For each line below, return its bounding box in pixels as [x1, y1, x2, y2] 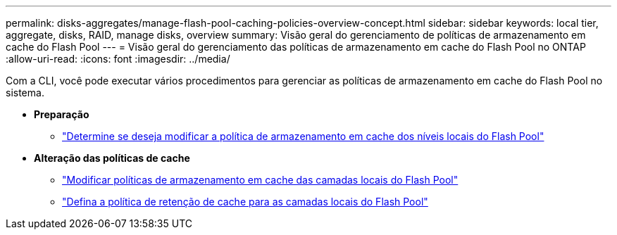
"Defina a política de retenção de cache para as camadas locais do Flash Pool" [62, 196, 428, 208]
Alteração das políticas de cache [34, 152, 190, 164]
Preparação [34, 108, 89, 120]
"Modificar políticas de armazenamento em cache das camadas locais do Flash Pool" [62, 174, 459, 186]
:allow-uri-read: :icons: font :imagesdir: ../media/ [6, 53, 230, 65]
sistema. [6, 87, 44, 99]
